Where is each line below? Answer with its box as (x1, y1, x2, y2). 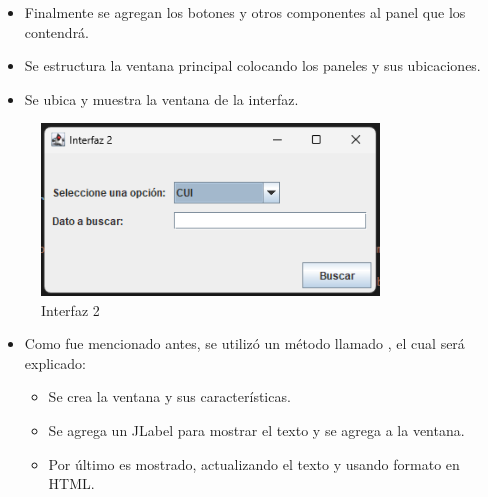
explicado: (24, 352, 86, 373)
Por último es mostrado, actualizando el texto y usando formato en (48, 453, 460, 474)
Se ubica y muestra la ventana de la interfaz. (24, 88, 299, 109)
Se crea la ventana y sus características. (48, 386, 291, 407)
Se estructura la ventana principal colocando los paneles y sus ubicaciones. (24, 55, 481, 76)
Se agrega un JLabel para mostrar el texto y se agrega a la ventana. (48, 419, 465, 440)
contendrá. (24, 21, 90, 42)
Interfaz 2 (41, 299, 100, 320)
